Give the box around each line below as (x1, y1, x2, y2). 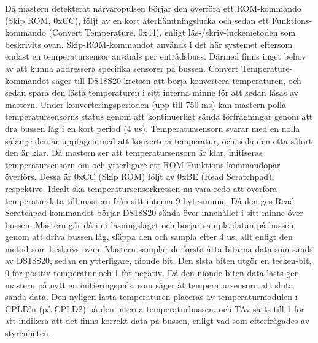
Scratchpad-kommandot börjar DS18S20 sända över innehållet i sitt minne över (5, 206, 303, 219)
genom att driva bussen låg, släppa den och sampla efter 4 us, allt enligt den (5, 230, 293, 243)
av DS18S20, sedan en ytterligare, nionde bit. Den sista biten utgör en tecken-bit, (5, 254, 312, 267)
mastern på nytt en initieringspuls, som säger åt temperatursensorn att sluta (5, 278, 293, 291)
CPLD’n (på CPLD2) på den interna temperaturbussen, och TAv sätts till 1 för (5, 302, 304, 315)
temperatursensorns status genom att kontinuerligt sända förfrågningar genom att (5, 110, 313, 123)
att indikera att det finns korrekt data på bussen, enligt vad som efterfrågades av (5, 314, 310, 327)
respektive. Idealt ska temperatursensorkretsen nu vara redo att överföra (5, 182, 277, 195)
